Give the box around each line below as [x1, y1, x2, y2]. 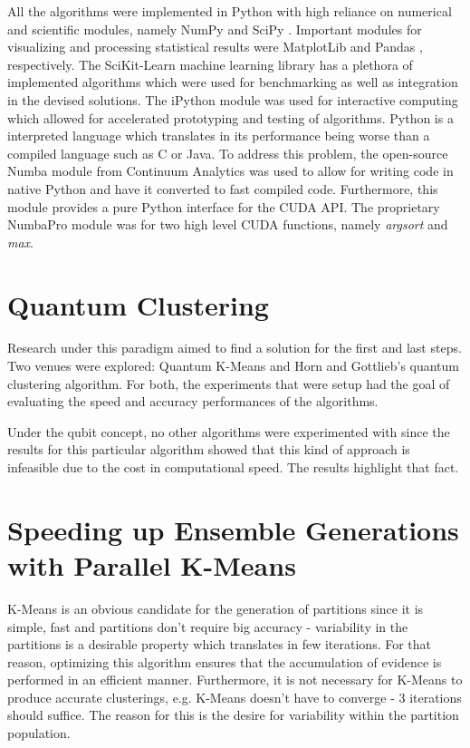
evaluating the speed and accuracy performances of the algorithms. [7, 392, 379, 411]
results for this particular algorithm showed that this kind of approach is [7, 440, 410, 459]
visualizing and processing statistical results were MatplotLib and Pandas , [7, 37, 423, 56]
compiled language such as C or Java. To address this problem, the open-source [7, 143, 448, 162]
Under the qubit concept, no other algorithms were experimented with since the [7, 422, 450, 441]
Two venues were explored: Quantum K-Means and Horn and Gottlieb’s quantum [7, 356, 460, 375]
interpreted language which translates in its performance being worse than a [7, 126, 430, 145]
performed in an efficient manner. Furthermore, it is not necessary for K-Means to [7, 670, 463, 689]
